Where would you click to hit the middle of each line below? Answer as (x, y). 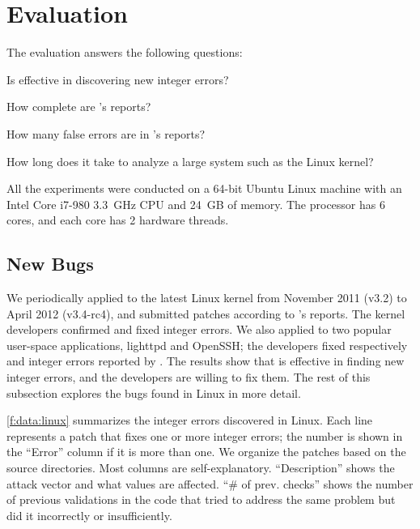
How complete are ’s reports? (79, 107)
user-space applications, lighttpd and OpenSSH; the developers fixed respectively (207, 345)
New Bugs (50, 264)
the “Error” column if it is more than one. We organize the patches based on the (206, 452)
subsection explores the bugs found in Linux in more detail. (154, 392)
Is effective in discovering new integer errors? (118, 79)
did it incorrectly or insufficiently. (89, 515)
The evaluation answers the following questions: (125, 52)
